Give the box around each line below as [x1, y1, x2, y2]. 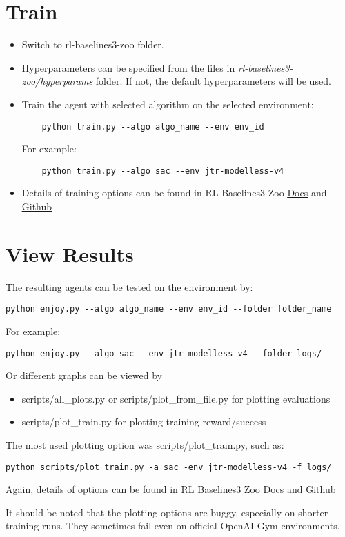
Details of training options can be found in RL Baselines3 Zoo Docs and [21, 185, 327, 200]
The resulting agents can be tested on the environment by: [6, 279, 253, 294]
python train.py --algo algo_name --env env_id [41, 121, 264, 132]
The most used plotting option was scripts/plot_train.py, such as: [6, 438, 284, 452]
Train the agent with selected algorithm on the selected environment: [21, 97, 314, 111]
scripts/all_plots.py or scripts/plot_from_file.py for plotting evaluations [21, 391, 331, 405]
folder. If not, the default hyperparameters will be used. [95, 74, 331, 88]
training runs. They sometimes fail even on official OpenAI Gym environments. [6, 518, 340, 533]
